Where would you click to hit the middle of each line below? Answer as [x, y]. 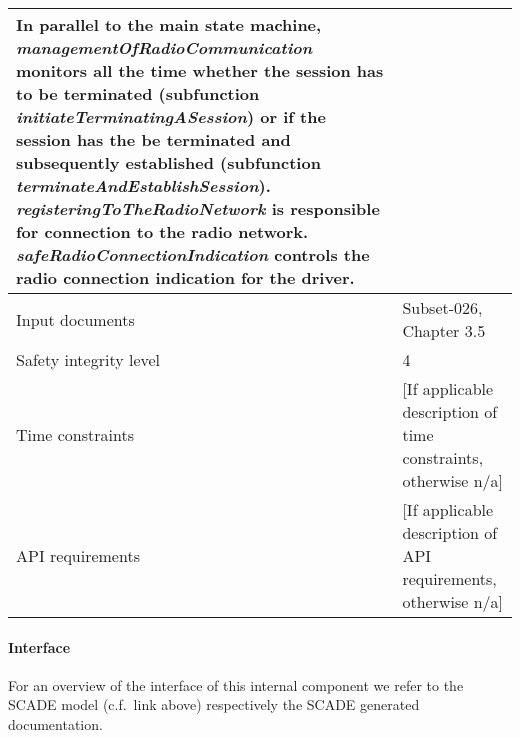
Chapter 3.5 [444, 330]
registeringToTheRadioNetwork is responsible [198, 208]
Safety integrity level [88, 359]
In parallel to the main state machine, [169, 24]
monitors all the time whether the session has [200, 70]
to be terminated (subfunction [138, 93]
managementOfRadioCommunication [164, 47]
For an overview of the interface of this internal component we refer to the [236, 684]
